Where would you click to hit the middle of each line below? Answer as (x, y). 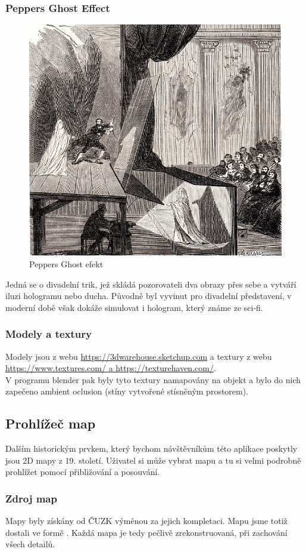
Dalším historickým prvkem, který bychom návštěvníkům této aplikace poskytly (152, 448)
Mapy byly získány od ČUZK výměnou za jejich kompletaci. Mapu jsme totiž (146, 521)
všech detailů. (30, 544)
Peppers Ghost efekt (66, 264)
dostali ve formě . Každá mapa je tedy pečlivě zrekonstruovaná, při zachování (146, 532)
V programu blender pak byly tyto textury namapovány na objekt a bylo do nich (153, 379)
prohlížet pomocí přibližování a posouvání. (83, 472)
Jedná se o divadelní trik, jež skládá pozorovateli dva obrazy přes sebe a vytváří (151, 284)
